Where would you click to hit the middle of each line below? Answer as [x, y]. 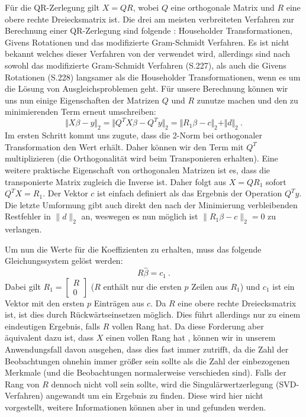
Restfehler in [28, 216]
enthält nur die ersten [142, 286]
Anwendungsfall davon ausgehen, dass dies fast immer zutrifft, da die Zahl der [147, 349]
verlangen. [23, 229]
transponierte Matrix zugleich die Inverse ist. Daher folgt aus [116, 181]
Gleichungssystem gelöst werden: [64, 261]
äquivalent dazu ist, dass [49, 337]
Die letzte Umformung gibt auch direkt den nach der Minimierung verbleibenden [151, 204]
